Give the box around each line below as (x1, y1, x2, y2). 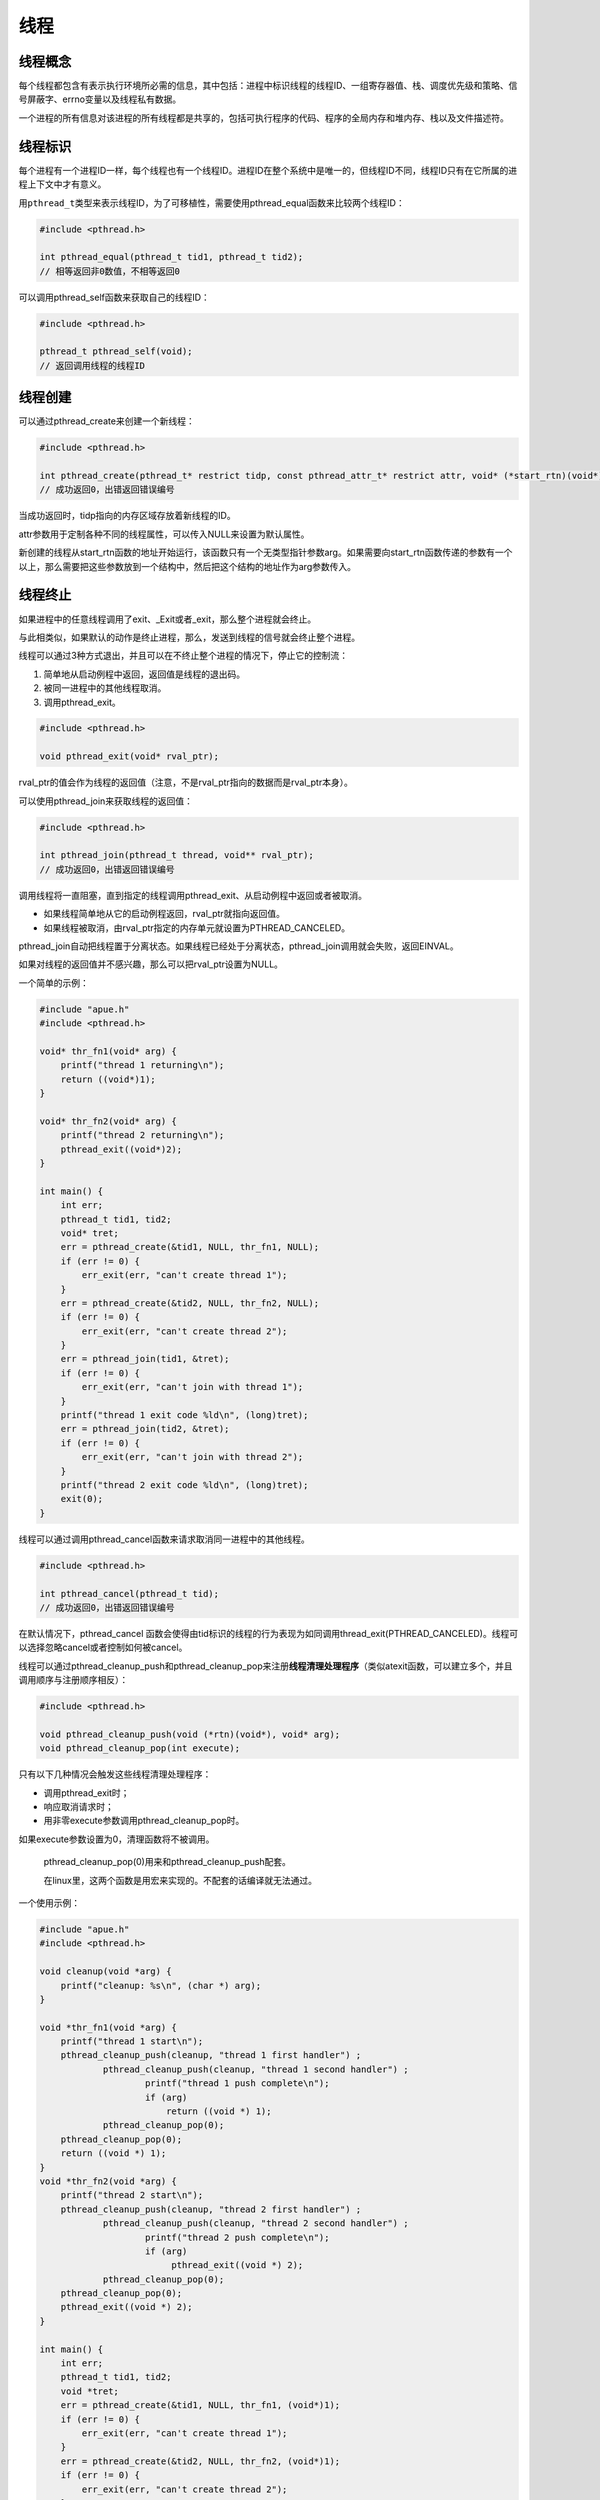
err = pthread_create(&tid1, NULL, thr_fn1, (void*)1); (60, 2400, 341, 2411)
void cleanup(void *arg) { (39, 1966, 172, 1977)
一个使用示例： (18, 1896, 80, 1909)
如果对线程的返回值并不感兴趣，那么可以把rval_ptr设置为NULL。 (18, 958, 284, 970)
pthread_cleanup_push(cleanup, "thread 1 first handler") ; (60, 2050, 362, 2061)
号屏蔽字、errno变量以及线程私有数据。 (18, 93, 182, 105)
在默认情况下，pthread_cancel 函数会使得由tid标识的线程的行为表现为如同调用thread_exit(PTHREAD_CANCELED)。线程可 (18, 1627, 519, 1639)
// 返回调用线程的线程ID (39, 360, 145, 371)
